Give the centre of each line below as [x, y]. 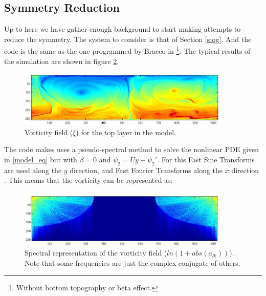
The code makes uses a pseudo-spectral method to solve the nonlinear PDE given [132, 149]
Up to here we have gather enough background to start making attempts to [123, 29]
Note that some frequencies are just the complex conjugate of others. [132, 262]
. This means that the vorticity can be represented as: [88, 180]
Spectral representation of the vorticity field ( [96, 253]
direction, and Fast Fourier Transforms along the [146, 170]
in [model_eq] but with [41, 159]
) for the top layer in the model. [126, 132]
